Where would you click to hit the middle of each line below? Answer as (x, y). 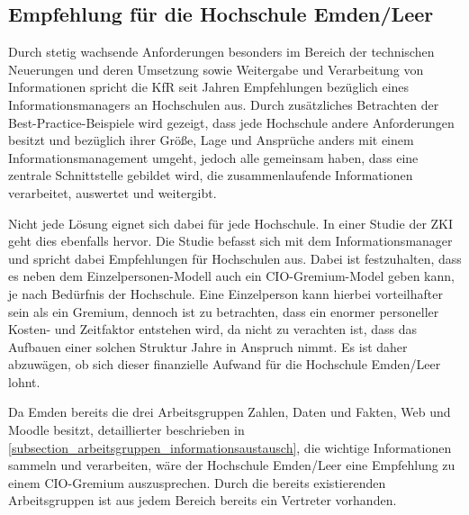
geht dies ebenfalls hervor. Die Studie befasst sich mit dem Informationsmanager (230, 241)
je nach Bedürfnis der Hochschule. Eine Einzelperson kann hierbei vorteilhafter (225, 293)
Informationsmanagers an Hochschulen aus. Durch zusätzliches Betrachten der (224, 104)
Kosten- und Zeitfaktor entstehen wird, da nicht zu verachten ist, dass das (213, 329)
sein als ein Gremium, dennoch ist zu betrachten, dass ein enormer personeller (224, 311)
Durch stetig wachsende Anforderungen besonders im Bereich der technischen (221, 52)
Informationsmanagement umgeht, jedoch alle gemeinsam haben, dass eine (213, 157)
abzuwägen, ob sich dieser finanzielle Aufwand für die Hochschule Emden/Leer (225, 364)
